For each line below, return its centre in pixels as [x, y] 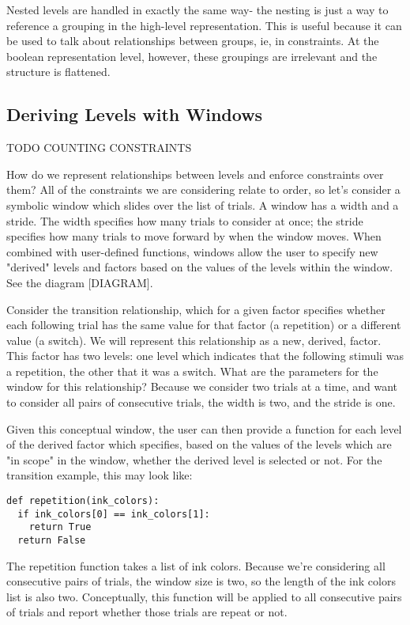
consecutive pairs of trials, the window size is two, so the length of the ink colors [201, 581]
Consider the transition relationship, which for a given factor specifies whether [196, 309]
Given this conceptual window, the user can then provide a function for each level [204, 428]
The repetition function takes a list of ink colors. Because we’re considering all [196, 565]
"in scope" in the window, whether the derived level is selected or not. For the [194, 459]
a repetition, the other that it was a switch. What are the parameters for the [192, 371]
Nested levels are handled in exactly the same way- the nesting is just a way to [197, 9]
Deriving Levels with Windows [135, 114]
